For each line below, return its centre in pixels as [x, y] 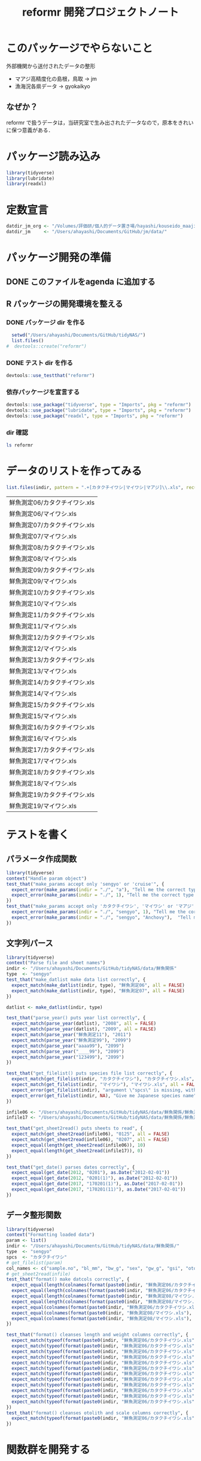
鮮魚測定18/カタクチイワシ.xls [52, 772]
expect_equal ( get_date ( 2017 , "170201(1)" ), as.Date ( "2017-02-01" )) [98, 1184]
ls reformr [20, 445]
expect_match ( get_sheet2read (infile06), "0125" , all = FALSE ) [91, 1134]
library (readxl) [26, 184]
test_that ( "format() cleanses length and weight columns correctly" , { [97, 1335]
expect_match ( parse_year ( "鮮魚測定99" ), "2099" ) [71, 1040]
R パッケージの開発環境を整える [65, 304]
